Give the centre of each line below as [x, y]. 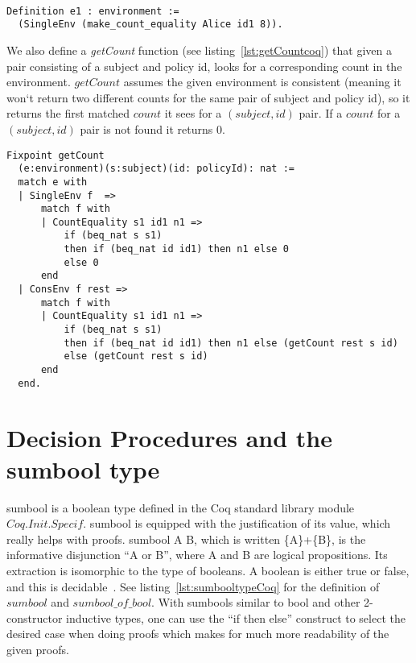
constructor [35, 617]
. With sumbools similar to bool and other [256, 602]
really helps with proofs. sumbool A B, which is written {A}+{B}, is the [186, 539]
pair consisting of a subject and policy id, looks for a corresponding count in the [204, 66]
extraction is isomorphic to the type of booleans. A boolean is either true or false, [208, 571]
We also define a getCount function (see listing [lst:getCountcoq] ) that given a [199, 50]
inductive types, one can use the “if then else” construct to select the [236, 617]
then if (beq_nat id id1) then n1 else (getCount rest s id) [231, 343]
